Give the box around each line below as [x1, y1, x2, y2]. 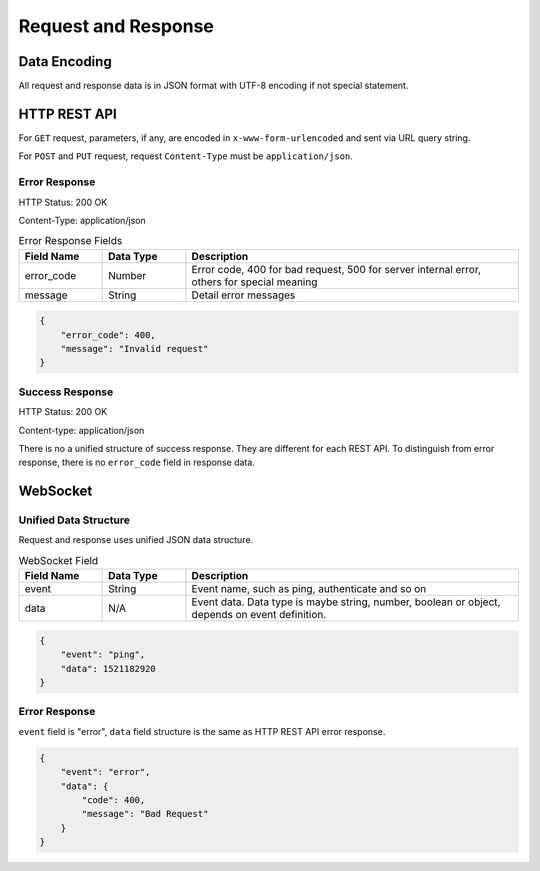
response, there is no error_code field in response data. [18, 456, 255, 469]
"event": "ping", [60, 649, 146, 660]
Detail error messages [191, 288, 296, 302]
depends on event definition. [191, 608, 327, 622]
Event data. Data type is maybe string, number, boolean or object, [191, 595, 501, 609]
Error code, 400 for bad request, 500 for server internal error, [191, 262, 482, 276]
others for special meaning [191, 275, 318, 289]
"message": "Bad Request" [81, 808, 209, 820]
